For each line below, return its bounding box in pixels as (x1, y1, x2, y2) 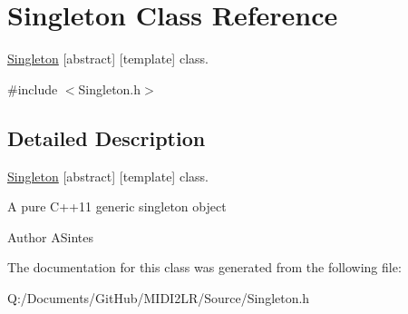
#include (7, 79, 58, 98)
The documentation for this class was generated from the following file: (7, 258, 402, 277)
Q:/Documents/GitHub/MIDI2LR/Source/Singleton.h (7, 288, 310, 307)
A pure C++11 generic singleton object (7, 197, 227, 216)
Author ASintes (7, 227, 94, 246)
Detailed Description (7, 123, 206, 152)
